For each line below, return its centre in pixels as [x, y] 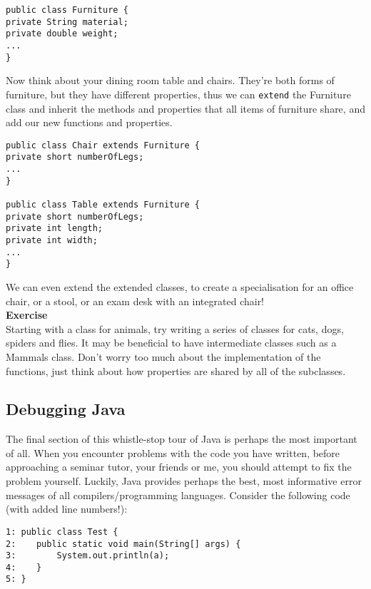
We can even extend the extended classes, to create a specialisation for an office [180, 286]
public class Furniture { [67, 10]
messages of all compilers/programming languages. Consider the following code [178, 495]
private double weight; [62, 34]
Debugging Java [66, 409]
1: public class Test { [62, 532]
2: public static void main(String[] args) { [123, 544]
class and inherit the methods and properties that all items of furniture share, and [185, 108]
